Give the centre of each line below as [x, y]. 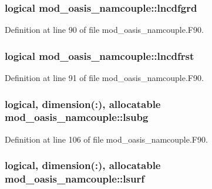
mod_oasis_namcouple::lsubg [77, 117]
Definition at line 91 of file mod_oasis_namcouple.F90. [104, 78]
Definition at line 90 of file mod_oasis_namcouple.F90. [104, 30]
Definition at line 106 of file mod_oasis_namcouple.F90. [106, 139]
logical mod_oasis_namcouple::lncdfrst [100, 55]
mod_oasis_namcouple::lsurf [75, 179]
